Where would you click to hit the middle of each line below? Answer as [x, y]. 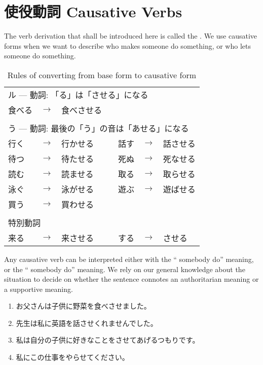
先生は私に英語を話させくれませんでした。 [87, 323]
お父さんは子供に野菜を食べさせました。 [83, 306]
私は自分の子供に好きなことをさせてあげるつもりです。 [108, 340]
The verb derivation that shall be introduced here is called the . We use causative [130, 36]
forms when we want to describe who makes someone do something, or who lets [127, 45]
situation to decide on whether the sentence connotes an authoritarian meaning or [131, 279]
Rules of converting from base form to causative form [102, 75]
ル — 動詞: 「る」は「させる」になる [78, 94]
